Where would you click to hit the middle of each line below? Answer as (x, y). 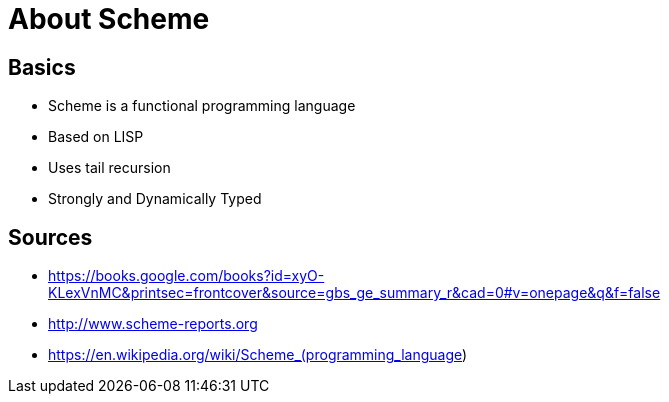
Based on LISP (96, 137)
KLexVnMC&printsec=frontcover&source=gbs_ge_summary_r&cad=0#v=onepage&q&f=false (354, 293)
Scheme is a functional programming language (202, 106)
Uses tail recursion (109, 168)
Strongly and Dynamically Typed (155, 199)
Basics (42, 67)
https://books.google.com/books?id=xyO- (186, 276)
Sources (50, 237)
